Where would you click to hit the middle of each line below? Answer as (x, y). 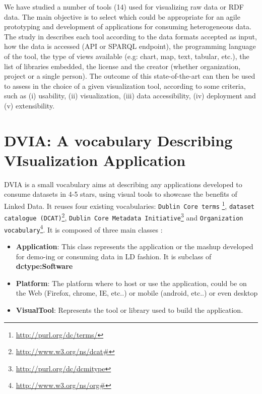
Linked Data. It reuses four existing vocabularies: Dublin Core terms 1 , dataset (129, 205)
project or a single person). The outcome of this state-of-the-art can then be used (130, 76)
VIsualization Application (95, 160)
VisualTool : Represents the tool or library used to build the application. (129, 309)
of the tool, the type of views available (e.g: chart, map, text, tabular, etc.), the (127, 56)
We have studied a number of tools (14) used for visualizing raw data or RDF (124, 7)
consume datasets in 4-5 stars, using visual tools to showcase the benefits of (121, 194)
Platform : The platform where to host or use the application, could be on (131, 283)
